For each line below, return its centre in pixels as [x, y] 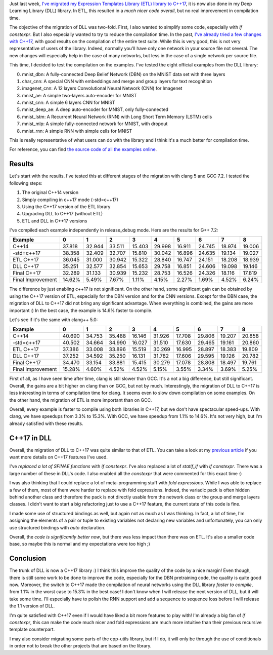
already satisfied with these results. [46, 423]
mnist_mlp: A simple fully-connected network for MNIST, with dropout [95, 124]
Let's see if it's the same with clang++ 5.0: [54, 320]
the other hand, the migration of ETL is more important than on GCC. [81, 400]
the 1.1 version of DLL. [32, 606]
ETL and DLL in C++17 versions [55, 221]
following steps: [26, 183]
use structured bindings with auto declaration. [57, 527]
